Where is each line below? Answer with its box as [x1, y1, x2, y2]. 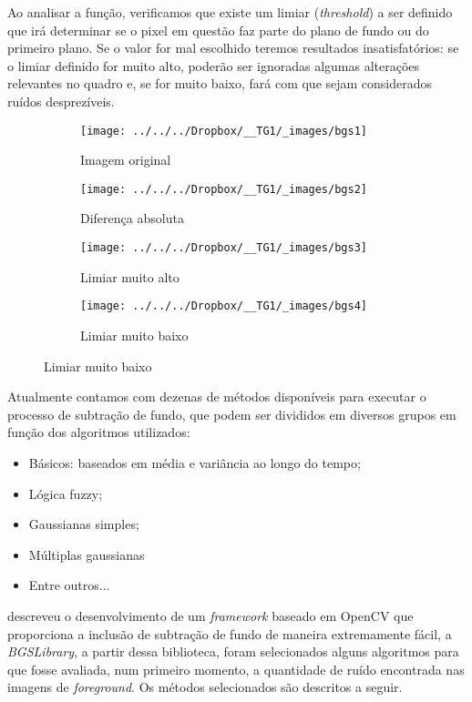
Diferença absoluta [80, 209, 184, 228]
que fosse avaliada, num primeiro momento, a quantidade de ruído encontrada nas [7, 659, 465, 678]
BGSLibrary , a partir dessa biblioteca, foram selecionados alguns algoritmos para [7, 642, 459, 661]
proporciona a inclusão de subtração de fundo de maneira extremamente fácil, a [7, 624, 452, 643]
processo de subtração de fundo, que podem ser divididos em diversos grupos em [7, 404, 457, 423]
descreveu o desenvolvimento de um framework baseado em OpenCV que [7, 605, 414, 625]
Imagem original [80, 150, 171, 169]
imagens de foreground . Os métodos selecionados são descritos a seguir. [7, 677, 403, 697]
